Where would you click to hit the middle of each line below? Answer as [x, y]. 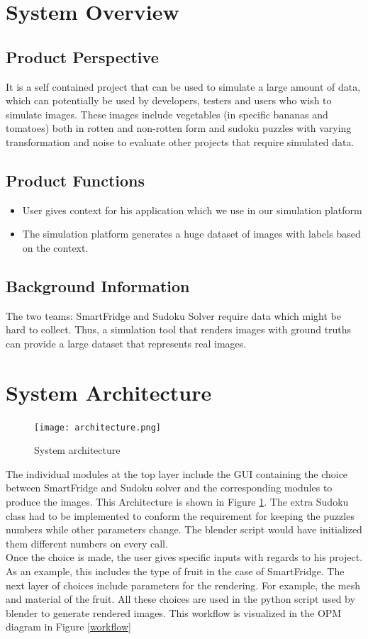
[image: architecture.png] [97, 427]
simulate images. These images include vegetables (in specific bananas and [167, 114]
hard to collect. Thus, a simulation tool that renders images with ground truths [179, 329]
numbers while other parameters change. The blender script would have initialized [184, 529]
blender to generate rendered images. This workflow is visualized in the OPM [174, 612]
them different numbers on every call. [87, 543]
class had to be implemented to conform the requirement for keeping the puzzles [180, 515]
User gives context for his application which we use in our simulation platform [192, 210]
